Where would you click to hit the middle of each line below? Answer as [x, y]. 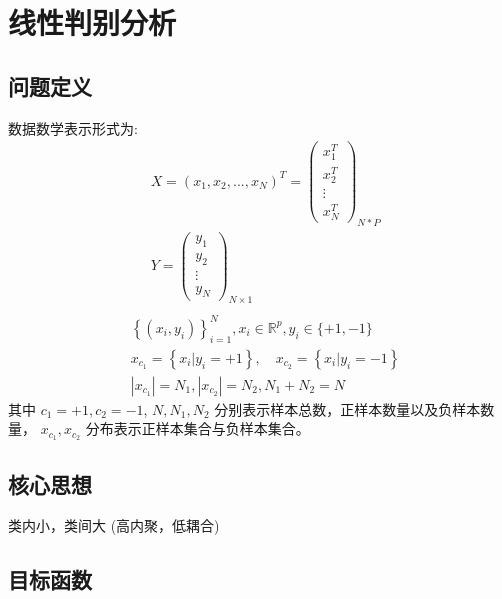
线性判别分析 [92, 22]
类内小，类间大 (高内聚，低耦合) [114, 525]
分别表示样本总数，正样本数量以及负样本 [347, 408]
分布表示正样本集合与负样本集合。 [197, 428]
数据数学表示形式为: [73, 127]
